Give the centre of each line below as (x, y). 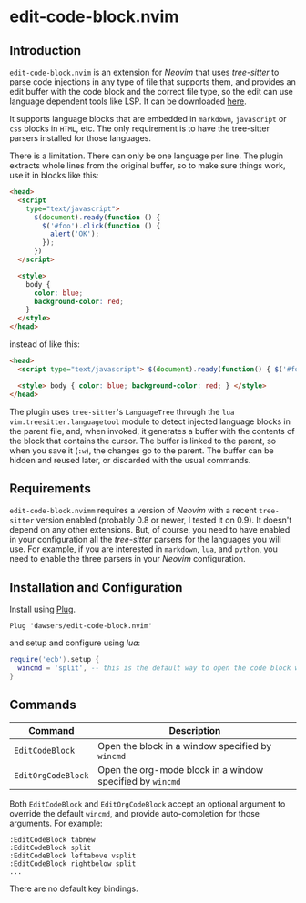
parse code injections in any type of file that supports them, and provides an (153, 82)
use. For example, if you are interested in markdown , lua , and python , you (143, 549)
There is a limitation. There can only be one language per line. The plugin (147, 156)
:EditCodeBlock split (51, 847)
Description (195, 730)
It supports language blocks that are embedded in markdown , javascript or (148, 119)
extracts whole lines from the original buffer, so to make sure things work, (148, 165)
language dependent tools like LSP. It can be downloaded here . (128, 101)
